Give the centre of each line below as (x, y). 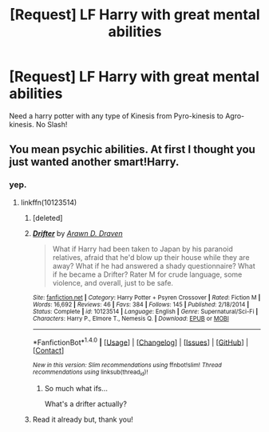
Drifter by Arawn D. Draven (77, 233)
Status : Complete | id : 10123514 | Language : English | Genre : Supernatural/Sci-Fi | (145, 311)
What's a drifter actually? (85, 404)
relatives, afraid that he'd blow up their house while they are (151, 257)
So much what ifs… (76, 388)
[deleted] (47, 218)
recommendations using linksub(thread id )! (90, 373)
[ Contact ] (48, 350)
